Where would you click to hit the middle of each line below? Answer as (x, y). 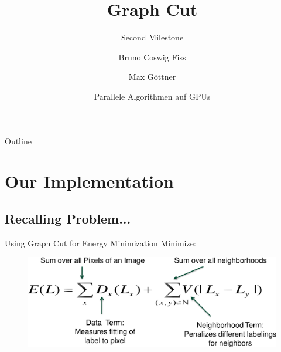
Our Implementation (89, 181)
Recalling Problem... (68, 218)
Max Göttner (152, 77)
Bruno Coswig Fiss (152, 57)
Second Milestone (152, 37)
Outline (18, 141)
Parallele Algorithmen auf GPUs (152, 96)
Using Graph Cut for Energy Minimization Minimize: (100, 243)
